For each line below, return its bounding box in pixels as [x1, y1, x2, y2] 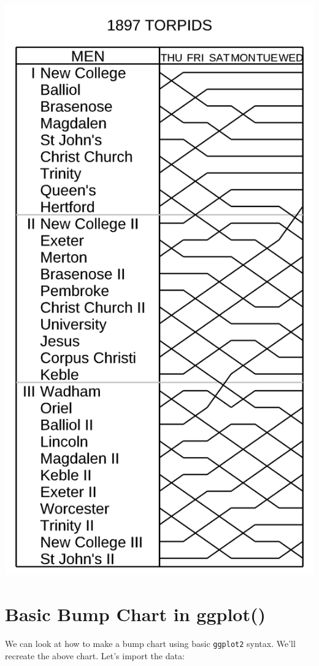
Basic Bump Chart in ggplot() [5, 601, 266, 626]
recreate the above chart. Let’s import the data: [5, 649, 185, 662]
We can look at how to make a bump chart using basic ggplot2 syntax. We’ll [5, 637, 296, 649]
